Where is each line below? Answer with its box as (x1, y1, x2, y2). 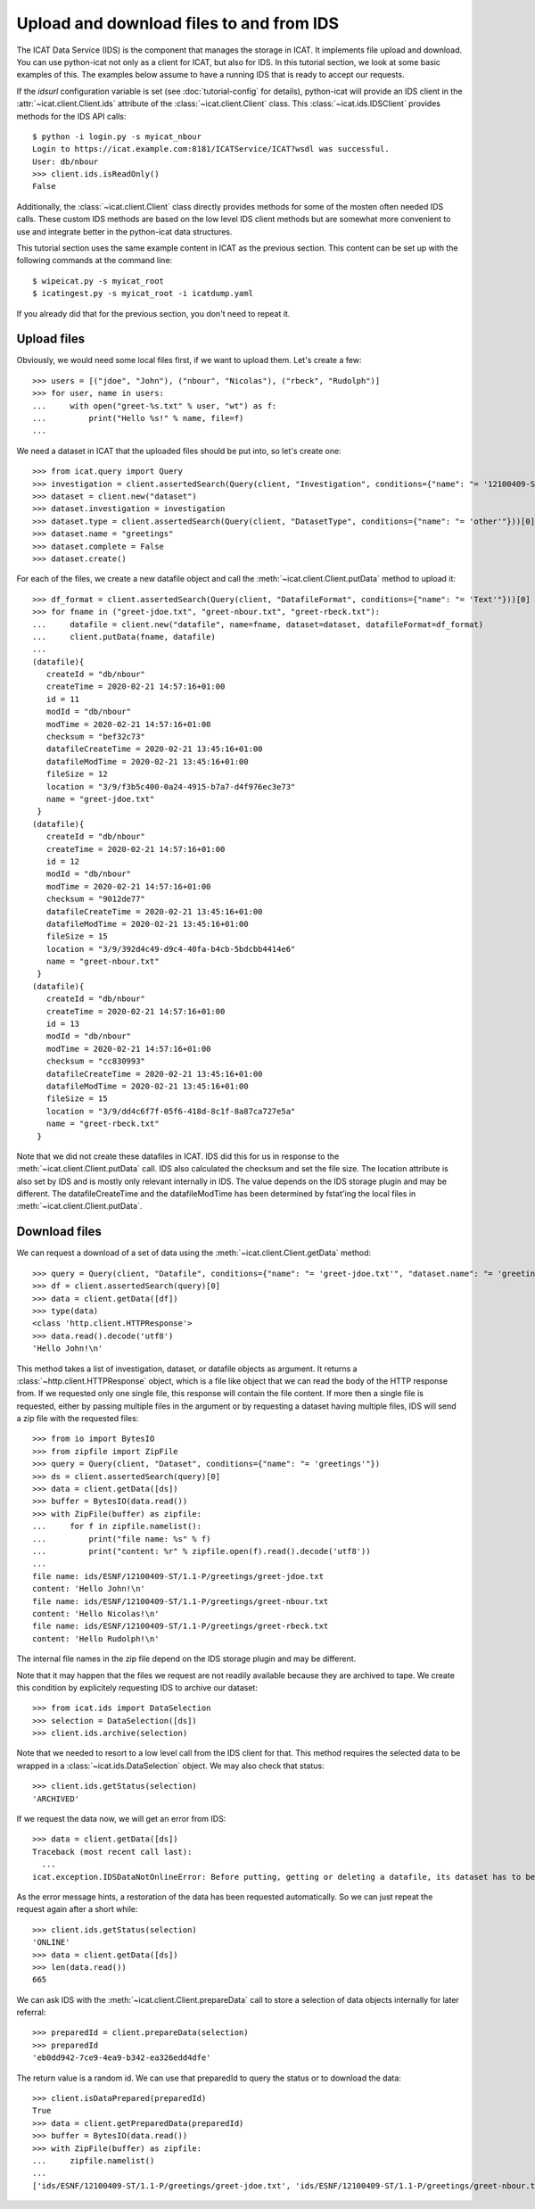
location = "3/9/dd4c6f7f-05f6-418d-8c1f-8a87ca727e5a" (45, 1106, 296, 1116)
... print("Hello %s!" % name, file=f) (32, 413, 244, 424)
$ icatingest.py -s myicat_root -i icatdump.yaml (32, 288, 254, 299)
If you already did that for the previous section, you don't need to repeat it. (16, 308, 291, 319)
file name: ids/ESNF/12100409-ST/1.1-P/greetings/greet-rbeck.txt (32, 1621, 329, 1632)
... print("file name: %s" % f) (32, 1534, 211, 1543)
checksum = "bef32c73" (45, 732, 146, 742)
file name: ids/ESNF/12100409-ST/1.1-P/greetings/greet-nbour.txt (32, 1596, 329, 1606)
